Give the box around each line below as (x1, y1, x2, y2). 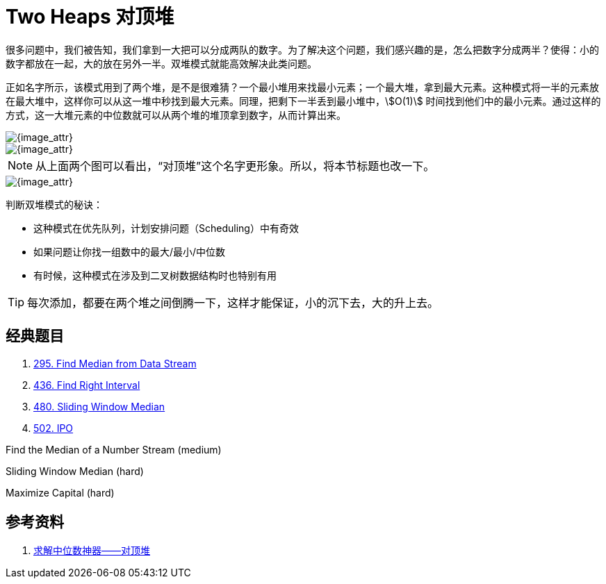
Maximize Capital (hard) (6, 486, 115, 499)
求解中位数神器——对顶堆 (33, 544, 150, 557)
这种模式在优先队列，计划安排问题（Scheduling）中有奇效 (33, 222, 299, 234)
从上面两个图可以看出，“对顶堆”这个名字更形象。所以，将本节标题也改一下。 (35, 158, 435, 173)
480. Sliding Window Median (33, 400, 165, 412)
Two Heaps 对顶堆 (6, 5, 174, 28)
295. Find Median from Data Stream (33, 357, 197, 369)
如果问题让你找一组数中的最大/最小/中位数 (33, 245, 226, 258)
